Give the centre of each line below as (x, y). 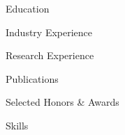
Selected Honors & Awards (62, 102)
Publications (32, 78)
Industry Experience (49, 32)
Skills (17, 125)
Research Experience (50, 55)
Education (28, 8)
